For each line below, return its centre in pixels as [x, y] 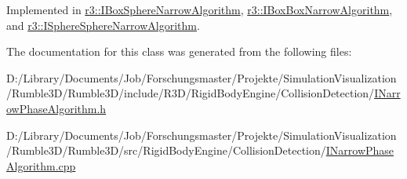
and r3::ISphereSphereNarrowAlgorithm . [103, 25]
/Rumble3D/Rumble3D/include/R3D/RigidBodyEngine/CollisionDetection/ [191, 93]
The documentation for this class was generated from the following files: [179, 51]
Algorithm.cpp [41, 165]
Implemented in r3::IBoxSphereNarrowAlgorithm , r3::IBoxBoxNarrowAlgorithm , [200, 9]
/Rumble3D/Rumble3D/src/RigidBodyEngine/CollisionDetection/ [166, 150]
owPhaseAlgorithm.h [56, 108]
